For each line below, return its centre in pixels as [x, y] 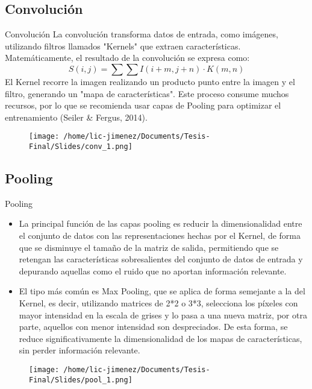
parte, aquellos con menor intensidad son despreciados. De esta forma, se [153, 327]
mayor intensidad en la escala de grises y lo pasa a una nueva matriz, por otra [163, 315]
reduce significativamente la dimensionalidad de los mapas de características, [161, 338]
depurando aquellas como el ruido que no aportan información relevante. [153, 270]
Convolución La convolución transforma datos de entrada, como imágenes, [142, 34]
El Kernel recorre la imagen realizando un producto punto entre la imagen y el [150, 81]
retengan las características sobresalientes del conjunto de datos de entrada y [161, 259]
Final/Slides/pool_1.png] [81, 380]
